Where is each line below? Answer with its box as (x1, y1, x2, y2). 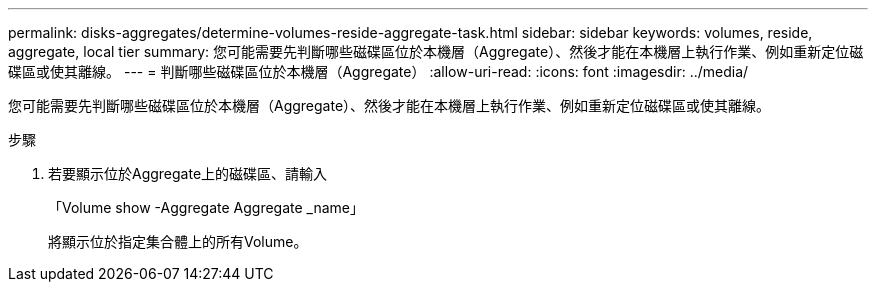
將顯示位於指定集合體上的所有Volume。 (48, 233, 308, 250)
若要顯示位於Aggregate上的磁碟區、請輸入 (48, 165, 328, 182)
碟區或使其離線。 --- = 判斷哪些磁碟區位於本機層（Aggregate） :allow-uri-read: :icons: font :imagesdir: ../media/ (8, 63, 749, 80)
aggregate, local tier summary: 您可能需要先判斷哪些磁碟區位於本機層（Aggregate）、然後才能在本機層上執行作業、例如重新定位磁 (8, 43, 864, 60)
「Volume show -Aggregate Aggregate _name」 (48, 199, 365, 216)
